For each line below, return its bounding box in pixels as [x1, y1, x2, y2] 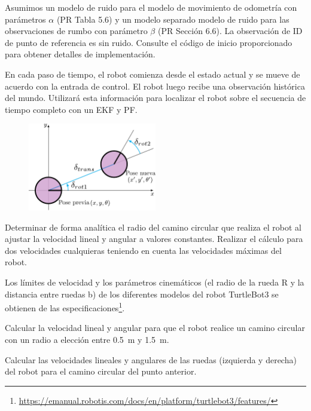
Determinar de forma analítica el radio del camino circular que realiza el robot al [5, 220, 301, 233]
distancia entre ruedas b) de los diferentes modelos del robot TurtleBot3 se [5, 287, 279, 300]
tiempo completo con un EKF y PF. [5, 103, 138, 115]
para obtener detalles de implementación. [5, 48, 155, 60]
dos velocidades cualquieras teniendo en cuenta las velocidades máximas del [5, 244, 282, 256]
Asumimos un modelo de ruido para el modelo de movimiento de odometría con [5, 1, 297, 13]
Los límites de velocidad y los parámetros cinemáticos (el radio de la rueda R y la [5, 275, 304, 288]
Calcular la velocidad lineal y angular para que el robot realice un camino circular [5, 321, 305, 334]
